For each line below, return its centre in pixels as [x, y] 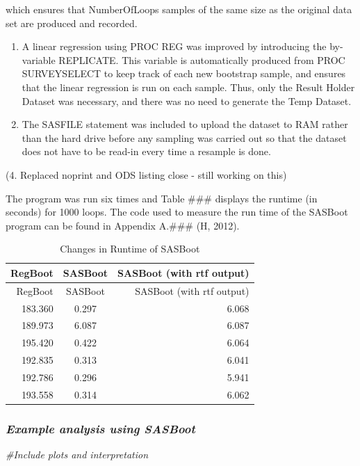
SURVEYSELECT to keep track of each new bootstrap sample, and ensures [184, 73]
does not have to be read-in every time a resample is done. [146, 151]
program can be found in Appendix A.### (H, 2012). [123, 225]
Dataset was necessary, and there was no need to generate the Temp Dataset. [187, 101]
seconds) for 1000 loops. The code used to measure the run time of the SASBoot [177, 212]
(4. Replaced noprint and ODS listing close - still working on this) [146, 174]
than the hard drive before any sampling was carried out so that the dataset [184, 137]
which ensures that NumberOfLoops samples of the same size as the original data [179, 9]
